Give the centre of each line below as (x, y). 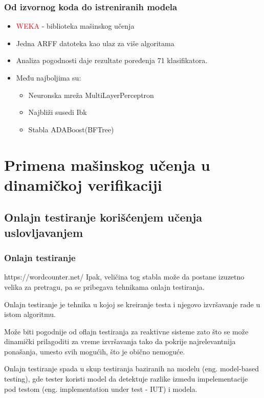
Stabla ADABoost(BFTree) (71, 129)
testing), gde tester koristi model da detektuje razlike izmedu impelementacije (126, 379)
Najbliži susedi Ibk (58, 112)
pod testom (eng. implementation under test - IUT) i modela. (101, 389)
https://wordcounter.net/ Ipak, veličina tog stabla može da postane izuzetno (124, 277)
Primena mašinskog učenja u (107, 164)
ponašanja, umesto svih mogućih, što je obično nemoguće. (95, 351)
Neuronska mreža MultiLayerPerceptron (91, 95)
